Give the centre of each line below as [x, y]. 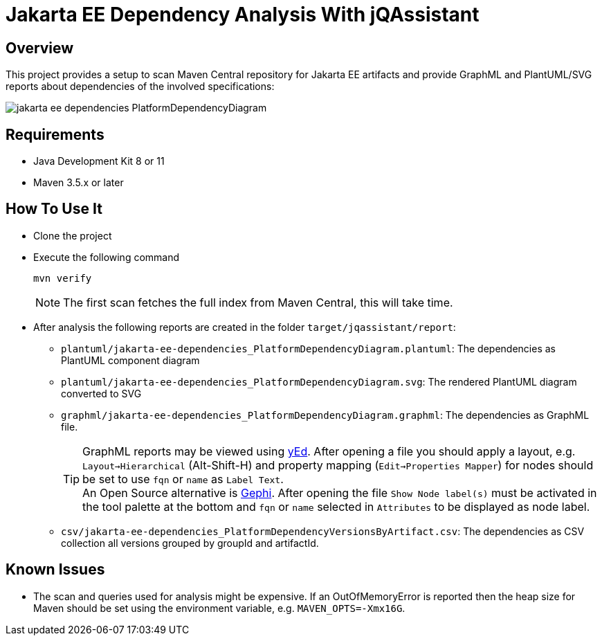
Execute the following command [107, 257]
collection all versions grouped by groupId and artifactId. [190, 543]
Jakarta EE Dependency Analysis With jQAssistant [243, 15]
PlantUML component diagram [130, 360]
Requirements [55, 134]
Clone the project [73, 235]
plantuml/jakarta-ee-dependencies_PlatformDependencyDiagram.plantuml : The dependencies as [308, 348]
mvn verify [63, 278]
